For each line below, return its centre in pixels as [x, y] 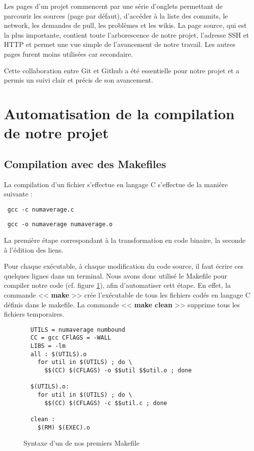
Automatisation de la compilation [119, 113]
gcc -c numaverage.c [41, 209]
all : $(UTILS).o [58, 354]
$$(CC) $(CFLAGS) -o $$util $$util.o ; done [118, 371]
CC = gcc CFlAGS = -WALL [71, 338]
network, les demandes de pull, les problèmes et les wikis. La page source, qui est [125, 25]
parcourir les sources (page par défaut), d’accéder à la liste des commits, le [116, 15]
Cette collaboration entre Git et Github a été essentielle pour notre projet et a [122, 70]
